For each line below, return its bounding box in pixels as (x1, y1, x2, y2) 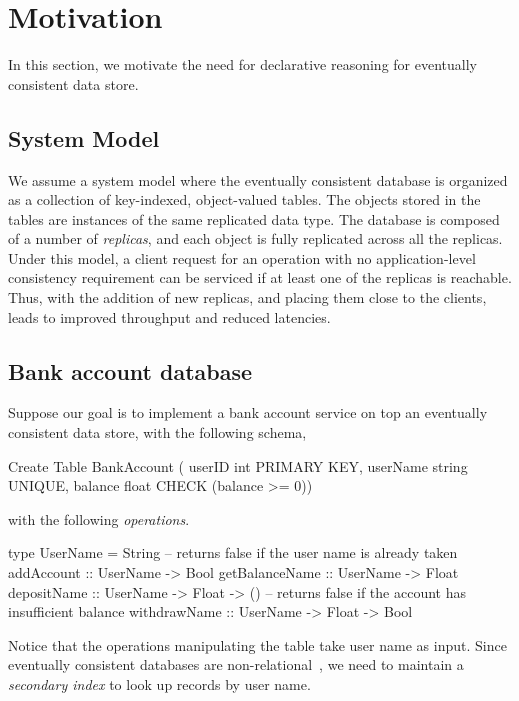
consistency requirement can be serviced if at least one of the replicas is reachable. (8, 267, 512, 288)
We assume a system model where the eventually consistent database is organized (8, 169, 508, 190)
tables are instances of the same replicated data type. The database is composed (8, 208, 500, 229)
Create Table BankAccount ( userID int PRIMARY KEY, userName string (8, 455, 468, 476)
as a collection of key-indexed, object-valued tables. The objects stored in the (8, 189, 481, 210)
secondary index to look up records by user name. (8, 674, 311, 694)
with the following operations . (8, 508, 190, 529)
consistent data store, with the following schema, (8, 422, 307, 443)
